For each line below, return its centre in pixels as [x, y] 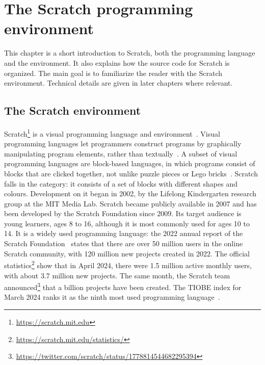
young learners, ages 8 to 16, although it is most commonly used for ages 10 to [127, 223]
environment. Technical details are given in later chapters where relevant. [118, 83]
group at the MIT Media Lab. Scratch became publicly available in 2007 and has [130, 203]
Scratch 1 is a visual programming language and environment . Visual [112, 133]
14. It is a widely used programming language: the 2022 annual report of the [124, 233]
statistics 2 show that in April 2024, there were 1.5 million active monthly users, [128, 264]
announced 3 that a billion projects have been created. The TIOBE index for [123, 286]
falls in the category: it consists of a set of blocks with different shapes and [121, 183]
